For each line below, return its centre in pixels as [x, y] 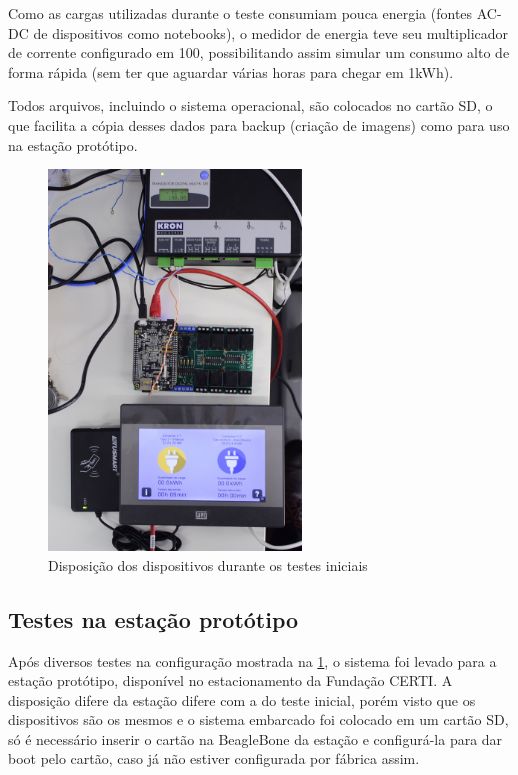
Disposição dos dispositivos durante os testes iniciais [208, 564]
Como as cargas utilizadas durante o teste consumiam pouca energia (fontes [240, 13]
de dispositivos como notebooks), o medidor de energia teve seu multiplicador [271, 32]
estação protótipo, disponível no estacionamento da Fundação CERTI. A [230, 680]
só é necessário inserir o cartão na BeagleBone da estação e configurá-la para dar [255, 738]
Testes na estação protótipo [153, 618]
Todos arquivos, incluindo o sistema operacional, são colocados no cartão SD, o [250, 105]
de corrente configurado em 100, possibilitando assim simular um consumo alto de [259, 52]
